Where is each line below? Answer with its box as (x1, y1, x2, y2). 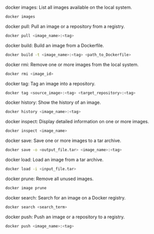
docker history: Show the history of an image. (5, 99, 101, 106)
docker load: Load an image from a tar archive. (5, 157, 104, 162)
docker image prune (5, 185, 47, 190)
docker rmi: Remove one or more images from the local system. (5, 61, 139, 68)
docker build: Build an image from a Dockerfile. (5, 42, 105, 48)
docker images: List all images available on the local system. (5, 5, 132, 10)
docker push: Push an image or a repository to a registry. (5, 214, 125, 220)
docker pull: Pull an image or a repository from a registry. (5, 23, 125, 30)
